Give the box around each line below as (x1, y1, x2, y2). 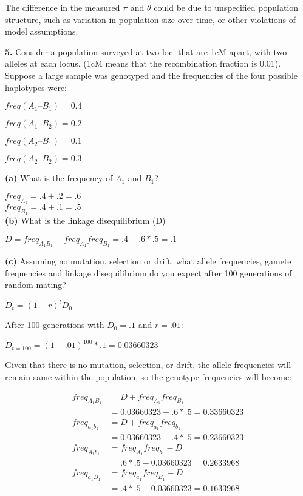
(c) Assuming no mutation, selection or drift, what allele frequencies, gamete (5, 254, 291, 267)
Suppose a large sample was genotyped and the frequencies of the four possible (5, 69, 298, 81)
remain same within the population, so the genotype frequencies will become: (5, 370, 292, 383)
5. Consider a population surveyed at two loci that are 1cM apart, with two (5, 45, 287, 58)
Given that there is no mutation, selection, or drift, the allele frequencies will (5, 358, 291, 371)
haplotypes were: (5, 81, 67, 93)
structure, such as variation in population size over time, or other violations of (5, 13, 296, 25)
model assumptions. (5, 25, 78, 38)
